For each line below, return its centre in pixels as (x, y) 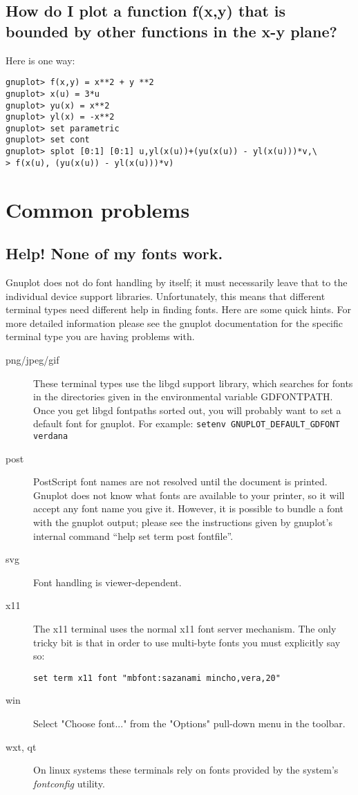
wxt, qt (21, 746)
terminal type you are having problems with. (100, 336)
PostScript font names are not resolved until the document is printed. (180, 481)
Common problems (98, 209)
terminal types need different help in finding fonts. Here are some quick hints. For (179, 309)
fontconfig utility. (69, 783)
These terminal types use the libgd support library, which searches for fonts (193, 383)
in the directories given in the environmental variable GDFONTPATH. (183, 396)
